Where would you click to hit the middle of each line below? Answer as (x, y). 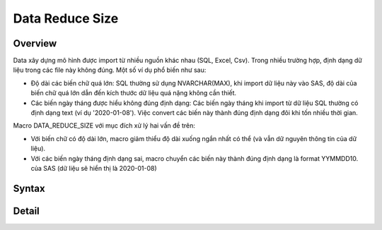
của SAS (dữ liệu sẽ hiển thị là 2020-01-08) (94, 168)
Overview (35, 43)
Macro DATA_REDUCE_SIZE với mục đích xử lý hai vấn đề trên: (104, 126)
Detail (27, 211)
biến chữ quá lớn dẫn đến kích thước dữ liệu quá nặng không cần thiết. (134, 93)
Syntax (29, 188)
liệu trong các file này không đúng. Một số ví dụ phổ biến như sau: (110, 70)
